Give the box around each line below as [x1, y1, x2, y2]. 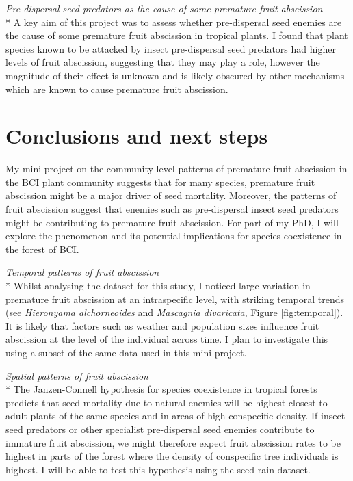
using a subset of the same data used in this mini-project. [5, 346, 247, 359]
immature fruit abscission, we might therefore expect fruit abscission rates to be [5, 435, 341, 450]
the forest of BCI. [5, 242, 79, 256]
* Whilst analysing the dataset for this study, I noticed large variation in [5, 278, 311, 293]
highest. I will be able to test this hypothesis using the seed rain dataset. [5, 462, 311, 476]
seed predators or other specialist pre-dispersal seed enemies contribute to [5, 421, 315, 436]
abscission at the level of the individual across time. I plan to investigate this [5, 332, 328, 346]
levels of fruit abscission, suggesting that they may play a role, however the [5, 55, 320, 69]
